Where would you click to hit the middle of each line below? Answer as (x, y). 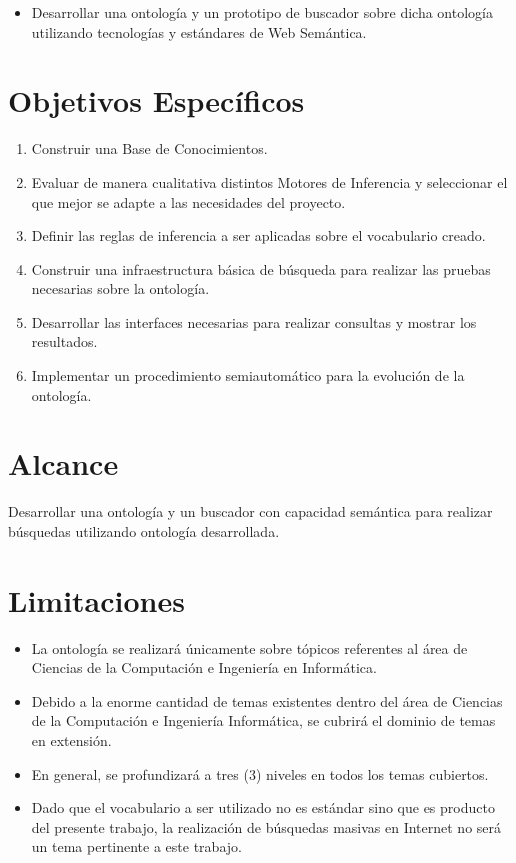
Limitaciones (96, 599)
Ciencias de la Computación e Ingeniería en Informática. (204, 667)
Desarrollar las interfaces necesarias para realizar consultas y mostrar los (254, 321)
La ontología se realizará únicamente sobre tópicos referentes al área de (249, 647)
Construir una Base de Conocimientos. (149, 148)
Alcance (63, 463)
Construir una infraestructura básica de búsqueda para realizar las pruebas (261, 268)
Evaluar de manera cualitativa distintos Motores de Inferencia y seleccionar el (269, 181)
